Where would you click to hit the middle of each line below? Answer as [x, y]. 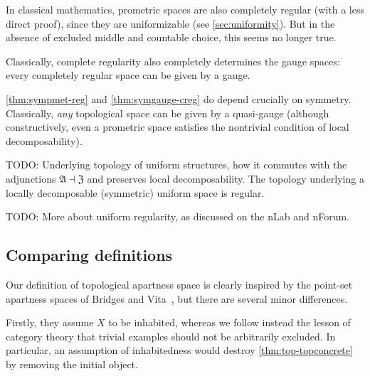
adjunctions [31, 178]
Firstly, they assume [50, 322]
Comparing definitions [89, 255]
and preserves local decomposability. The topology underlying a [226, 178]
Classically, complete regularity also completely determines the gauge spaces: [173, 61]
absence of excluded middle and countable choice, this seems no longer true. [171, 37]
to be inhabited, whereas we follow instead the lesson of [229, 322]
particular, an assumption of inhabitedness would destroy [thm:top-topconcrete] [179, 350]
